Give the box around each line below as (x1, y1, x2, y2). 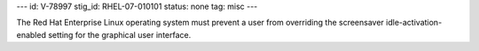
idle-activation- (386, 18, 443, 28)
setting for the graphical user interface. (47, 29, 192, 40)
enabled (16, 29, 46, 40)
